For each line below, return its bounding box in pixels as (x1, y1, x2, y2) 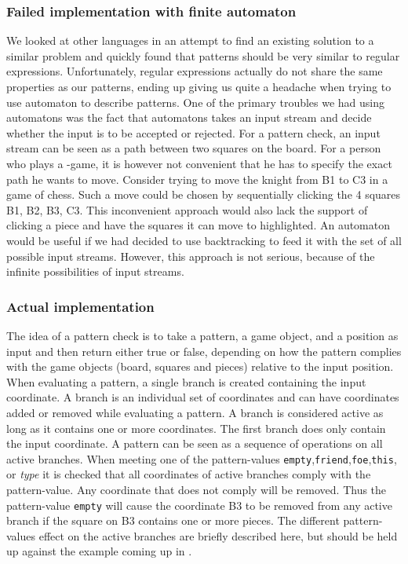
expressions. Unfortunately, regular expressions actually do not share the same (6, 63, 383, 79)
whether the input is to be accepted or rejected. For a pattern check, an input (6, 124, 381, 141)
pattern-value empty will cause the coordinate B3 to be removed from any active (6, 496, 392, 513)
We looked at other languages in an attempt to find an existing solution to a (6, 32, 374, 49)
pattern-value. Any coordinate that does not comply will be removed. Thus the (6, 481, 387, 497)
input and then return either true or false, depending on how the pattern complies (6, 342, 402, 359)
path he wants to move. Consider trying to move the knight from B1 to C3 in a (6, 170, 388, 187)
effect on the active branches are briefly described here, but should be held (38, 527, 398, 544)
